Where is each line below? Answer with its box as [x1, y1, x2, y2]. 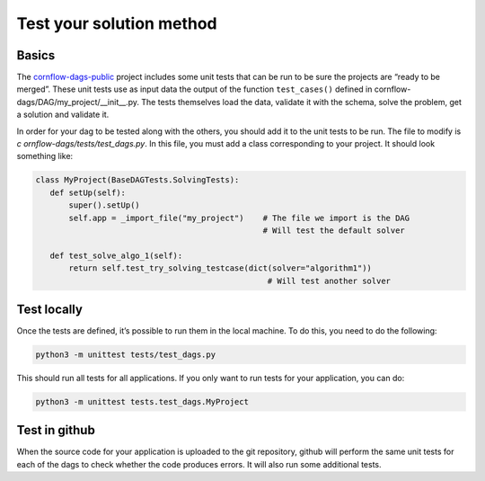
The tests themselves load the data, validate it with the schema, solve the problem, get [140, 96, 462, 107]
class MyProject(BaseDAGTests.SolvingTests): [35, 175, 240, 185]
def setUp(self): [49, 187, 126, 198]
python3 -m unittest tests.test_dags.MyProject [35, 396, 249, 406]
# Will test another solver [267, 275, 391, 286]
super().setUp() [68, 200, 141, 210]
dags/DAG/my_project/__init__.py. [16, 96, 139, 107]
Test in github [16, 423, 96, 438]
